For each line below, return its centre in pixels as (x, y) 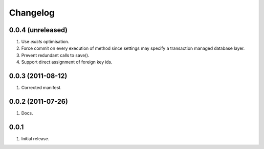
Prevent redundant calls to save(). (55, 55)
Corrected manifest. (42, 88)
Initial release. (35, 138)
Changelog (32, 13)
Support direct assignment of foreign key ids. (67, 62)
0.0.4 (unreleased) (38, 30)
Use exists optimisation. (45, 42)
